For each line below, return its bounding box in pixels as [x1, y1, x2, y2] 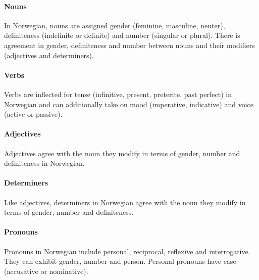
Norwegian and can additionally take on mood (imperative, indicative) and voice [4, 99, 254, 109]
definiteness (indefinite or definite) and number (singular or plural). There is [4, 30, 240, 40]
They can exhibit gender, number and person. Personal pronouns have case [4, 256, 236, 266]
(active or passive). [4, 109, 63, 119]
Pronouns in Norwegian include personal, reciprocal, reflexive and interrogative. [4, 246, 250, 256]
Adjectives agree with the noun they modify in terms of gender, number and [4, 148, 240, 158]
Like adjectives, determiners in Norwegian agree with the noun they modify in [4, 197, 246, 207]
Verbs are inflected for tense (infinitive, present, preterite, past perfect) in [4, 88, 232, 99]
